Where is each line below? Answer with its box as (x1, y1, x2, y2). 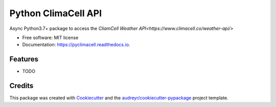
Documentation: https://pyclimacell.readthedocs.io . (22, 42, 130, 48)
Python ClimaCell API (9, 8, 102, 19)
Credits (9, 82, 34, 90)
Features (9, 55, 38, 63)
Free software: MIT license (22, 34, 79, 41)
